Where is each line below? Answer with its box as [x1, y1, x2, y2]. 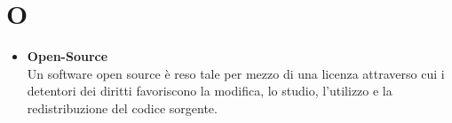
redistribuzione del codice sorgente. [27, 98, 218, 117]
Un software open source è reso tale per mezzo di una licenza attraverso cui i [27, 64, 445, 82]
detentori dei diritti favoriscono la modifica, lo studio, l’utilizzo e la [27, 81, 393, 100]
